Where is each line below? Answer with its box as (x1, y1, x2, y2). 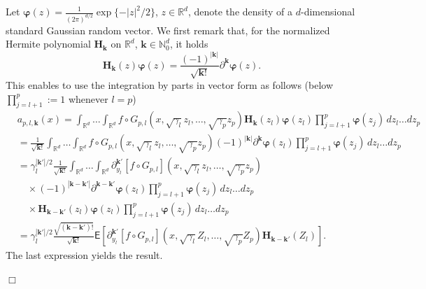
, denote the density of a (188, 4, 293, 18)
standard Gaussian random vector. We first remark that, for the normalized (6, 22, 330, 37)
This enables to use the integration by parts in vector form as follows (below (6, 77, 334, 92)
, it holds (169, 36, 208, 51)
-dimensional (300, 4, 355, 18)
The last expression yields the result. (6, 248, 163, 262)
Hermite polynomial (6, 36, 91, 51)
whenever (68, 91, 108, 106)
